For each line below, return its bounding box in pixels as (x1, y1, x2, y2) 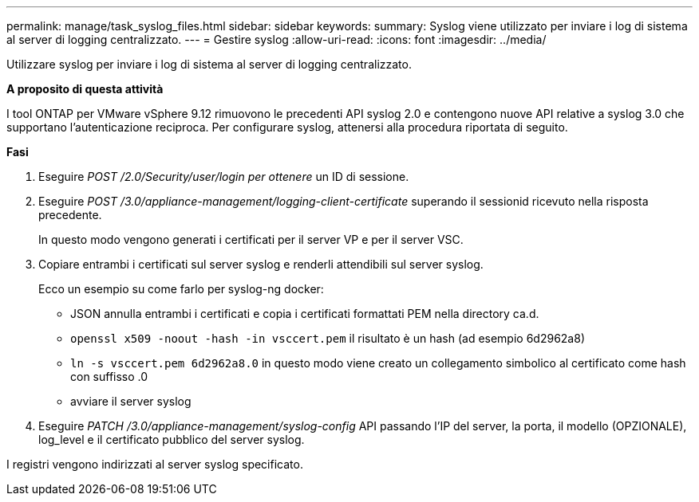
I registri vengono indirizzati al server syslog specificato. (6, 457, 303, 471)
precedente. (38, 208, 102, 222)
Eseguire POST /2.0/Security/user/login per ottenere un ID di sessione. (38, 170, 409, 183)
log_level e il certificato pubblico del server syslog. (38, 433, 305, 446)
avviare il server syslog (70, 394, 192, 408)
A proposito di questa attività (6, 82, 164, 96)
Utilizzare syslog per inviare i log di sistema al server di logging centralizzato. (6, 57, 412, 71)
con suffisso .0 (70, 370, 148, 383)
